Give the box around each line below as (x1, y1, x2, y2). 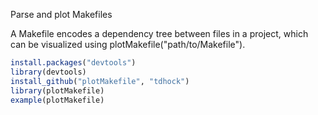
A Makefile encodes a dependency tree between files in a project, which (10, 28, 309, 39)
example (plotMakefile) (10, 95, 105, 105)
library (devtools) (10, 67, 87, 77)
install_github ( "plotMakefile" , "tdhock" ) (10, 76, 190, 86)
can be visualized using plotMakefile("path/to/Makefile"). (10, 39, 246, 50)
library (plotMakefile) (10, 85, 105, 96)
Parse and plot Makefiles (10, 9, 113, 20)
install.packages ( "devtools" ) (10, 58, 137, 68)
